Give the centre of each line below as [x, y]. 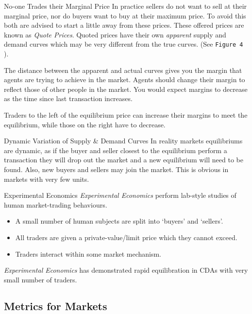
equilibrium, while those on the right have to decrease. [85, 124]
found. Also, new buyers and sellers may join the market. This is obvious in [116, 169]
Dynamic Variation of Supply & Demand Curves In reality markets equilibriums [123, 141]
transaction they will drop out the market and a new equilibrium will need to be [124, 160]
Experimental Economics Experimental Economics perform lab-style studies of [120, 195]
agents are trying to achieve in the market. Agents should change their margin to [125, 79]
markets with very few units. [47, 179]
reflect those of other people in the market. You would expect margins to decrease [126, 89]
